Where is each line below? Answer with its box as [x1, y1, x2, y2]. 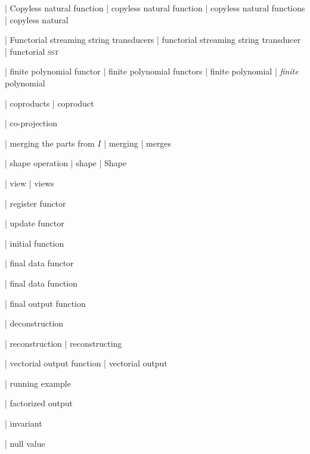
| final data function [5, 276, 77, 289]
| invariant [5, 417, 42, 430]
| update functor [5, 217, 64, 229]
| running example [5, 377, 71, 389]
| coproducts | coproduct [5, 97, 94, 109]
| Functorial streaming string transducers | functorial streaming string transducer [5, 33, 301, 46]
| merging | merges [104, 136, 172, 149]
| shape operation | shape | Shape [5, 157, 126, 169]
